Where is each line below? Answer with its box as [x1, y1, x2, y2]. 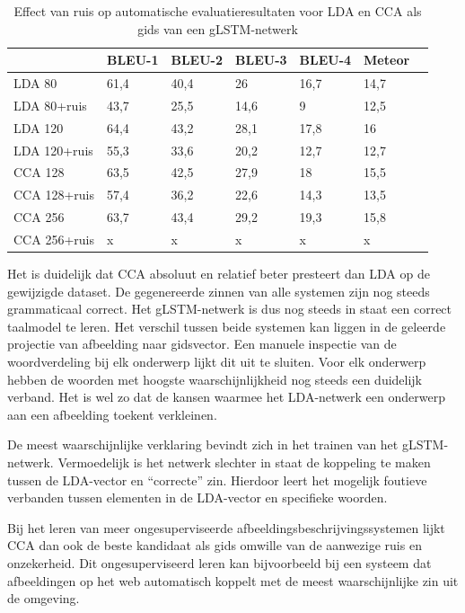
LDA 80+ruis [13, 95, 87, 114]
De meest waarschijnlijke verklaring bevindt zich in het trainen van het [7, 435, 399, 454]
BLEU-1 [106, 50, 159, 69]
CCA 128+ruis [13, 185, 94, 204]
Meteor [364, 50, 410, 69]
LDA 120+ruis [13, 140, 93, 159]
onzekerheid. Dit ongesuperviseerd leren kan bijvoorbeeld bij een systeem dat [7, 553, 432, 572]
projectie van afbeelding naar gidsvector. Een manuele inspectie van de [7, 334, 397, 353]
